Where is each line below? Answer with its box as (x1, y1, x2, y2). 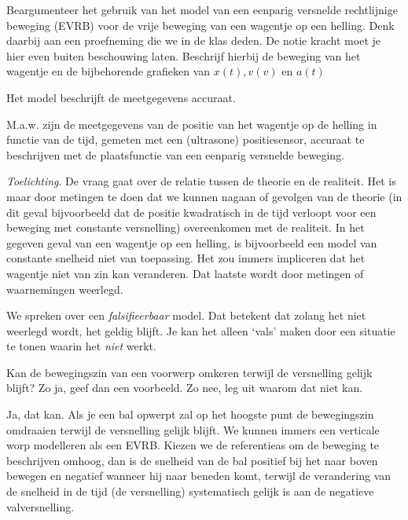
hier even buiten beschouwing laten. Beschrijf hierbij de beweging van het (6, 47, 361, 64)
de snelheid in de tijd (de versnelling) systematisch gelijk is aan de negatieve (6, 483, 374, 500)
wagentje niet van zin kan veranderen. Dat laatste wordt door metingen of (6, 265, 364, 281)
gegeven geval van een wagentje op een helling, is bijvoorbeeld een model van (6, 234, 377, 251)
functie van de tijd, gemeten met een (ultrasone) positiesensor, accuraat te (6, 131, 365, 148)
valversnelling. (6, 498, 75, 515)
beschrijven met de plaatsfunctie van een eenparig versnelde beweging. (6, 146, 345, 163)
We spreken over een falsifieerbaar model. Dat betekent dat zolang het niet (6, 307, 366, 324)
